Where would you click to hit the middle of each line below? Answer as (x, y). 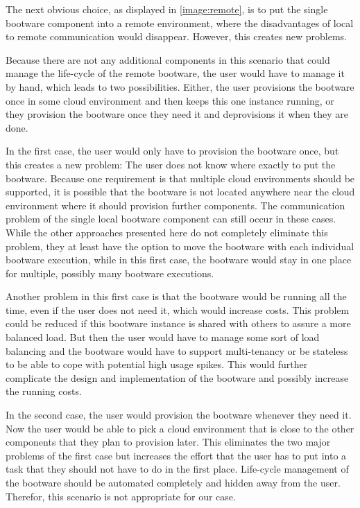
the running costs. (44, 391)
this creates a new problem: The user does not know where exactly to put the (171, 164)
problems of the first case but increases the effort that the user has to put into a (176, 455)
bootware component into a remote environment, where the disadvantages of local (180, 23)
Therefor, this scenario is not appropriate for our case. (121, 496)
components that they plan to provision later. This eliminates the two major (168, 442)
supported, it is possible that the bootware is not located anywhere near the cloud (180, 192)
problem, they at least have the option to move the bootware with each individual (180, 246)
